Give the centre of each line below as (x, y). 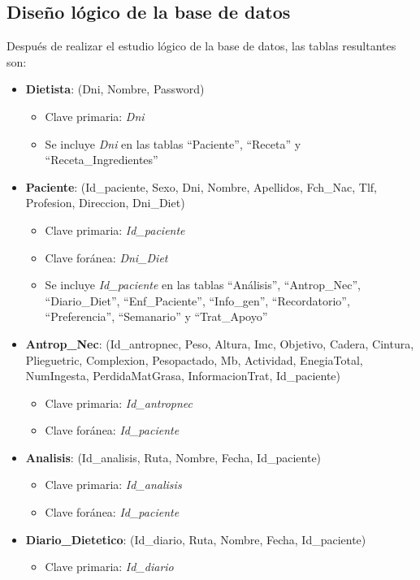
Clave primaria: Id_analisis (113, 485)
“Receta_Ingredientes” (102, 160)
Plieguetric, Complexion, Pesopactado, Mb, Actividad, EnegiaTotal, (194, 359)
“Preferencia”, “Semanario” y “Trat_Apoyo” (156, 316)
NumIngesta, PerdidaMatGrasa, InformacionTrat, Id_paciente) (183, 376)
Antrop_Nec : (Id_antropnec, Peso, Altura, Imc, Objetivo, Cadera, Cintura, (220, 343)
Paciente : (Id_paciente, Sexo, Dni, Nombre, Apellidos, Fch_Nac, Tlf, (201, 186)
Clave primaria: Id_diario (109, 567)
